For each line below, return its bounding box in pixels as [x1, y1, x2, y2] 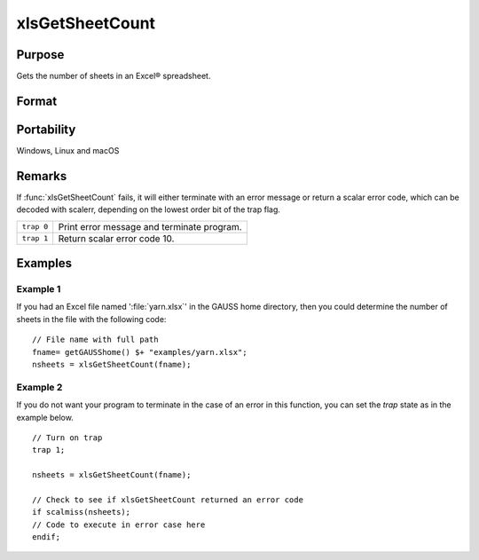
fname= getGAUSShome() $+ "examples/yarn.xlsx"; [32, 347, 247, 357]
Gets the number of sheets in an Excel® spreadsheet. [16, 71, 211, 82]
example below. [16, 412, 75, 422]
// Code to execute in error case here [32, 519, 206, 530]
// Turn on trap [32, 432, 103, 443]
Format [16, 93, 58, 108]
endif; [32, 532, 61, 542]
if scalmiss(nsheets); [32, 507, 131, 517]
